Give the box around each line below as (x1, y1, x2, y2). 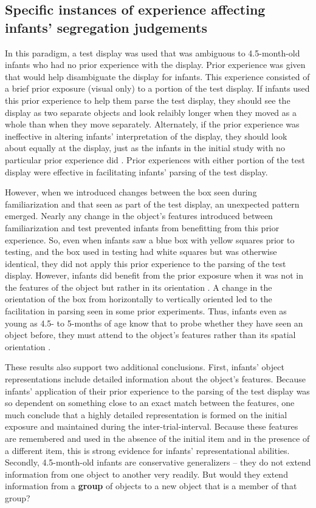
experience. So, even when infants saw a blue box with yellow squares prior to (5, 233, 295, 246)
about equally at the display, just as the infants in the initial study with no (5, 141, 285, 154)
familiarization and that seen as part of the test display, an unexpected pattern (5, 197, 300, 210)
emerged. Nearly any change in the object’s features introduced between (5, 209, 273, 222)
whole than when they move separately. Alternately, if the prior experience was (5, 118, 300, 130)
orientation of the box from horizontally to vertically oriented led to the (5, 293, 272, 305)
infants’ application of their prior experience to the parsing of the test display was (5, 384, 310, 397)
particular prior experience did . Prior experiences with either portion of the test (5, 153, 305, 166)
